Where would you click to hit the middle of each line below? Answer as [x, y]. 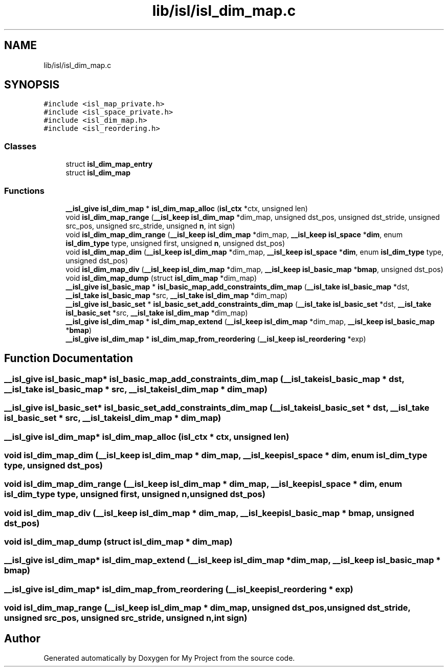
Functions [24, 191]
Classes [20, 146]
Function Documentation [69, 359]
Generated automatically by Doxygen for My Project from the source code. [169, 658]
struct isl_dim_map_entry [109, 164]
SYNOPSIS [32, 85]
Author [22, 638]
